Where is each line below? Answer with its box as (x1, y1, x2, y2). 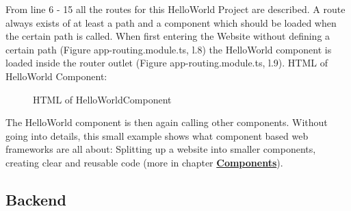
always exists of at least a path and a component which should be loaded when (5, 15, 337, 29)
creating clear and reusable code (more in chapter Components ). (5, 155, 283, 169)
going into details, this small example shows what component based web (5, 128, 309, 142)
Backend (5, 188, 66, 210)
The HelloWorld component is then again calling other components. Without (5, 115, 328, 129)
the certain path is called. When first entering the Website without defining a (5, 29, 330, 43)
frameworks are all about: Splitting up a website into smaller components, (5, 142, 316, 156)
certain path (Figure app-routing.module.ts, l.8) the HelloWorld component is (5, 42, 332, 56)
